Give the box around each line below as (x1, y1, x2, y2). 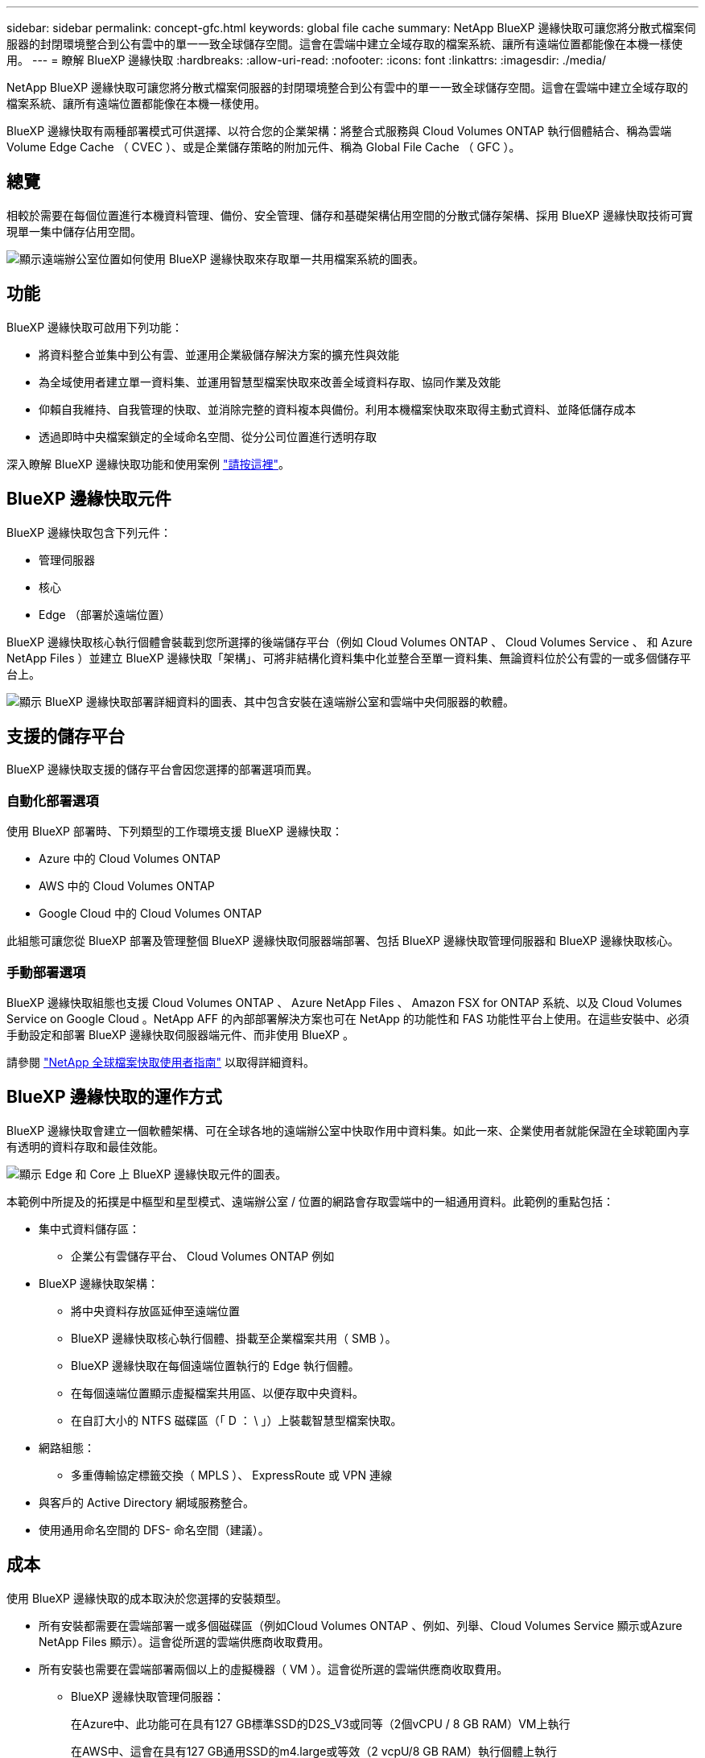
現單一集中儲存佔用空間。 (6, 224, 142, 238)
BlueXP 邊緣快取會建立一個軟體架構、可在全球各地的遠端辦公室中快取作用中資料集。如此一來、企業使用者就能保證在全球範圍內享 (6, 1123, 691, 1137)
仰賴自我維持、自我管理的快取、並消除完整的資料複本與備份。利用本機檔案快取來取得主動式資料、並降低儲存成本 (39, 402, 636, 416)
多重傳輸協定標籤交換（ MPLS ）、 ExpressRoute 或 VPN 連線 (71, 1467, 392, 1482)
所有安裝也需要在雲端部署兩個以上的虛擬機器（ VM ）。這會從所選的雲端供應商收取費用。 (39, 1661, 509, 1676)
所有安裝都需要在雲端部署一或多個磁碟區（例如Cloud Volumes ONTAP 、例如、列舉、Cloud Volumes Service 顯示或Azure (39, 1618, 682, 1632)
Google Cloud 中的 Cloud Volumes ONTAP (39, 906, 262, 921)
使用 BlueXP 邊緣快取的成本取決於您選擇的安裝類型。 (6, 1591, 287, 1605)
